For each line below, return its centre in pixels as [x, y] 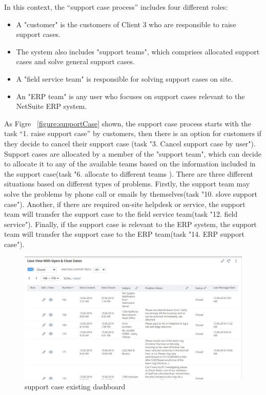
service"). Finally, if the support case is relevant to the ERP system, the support [130, 224]
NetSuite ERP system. [52, 106]
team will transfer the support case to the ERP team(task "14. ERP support [124, 234]
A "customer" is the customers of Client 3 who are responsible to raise [126, 24]
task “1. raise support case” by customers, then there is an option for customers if [133, 133]
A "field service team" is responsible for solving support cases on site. [125, 78]
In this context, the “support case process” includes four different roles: [116, 7]
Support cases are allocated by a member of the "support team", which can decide [133, 153]
